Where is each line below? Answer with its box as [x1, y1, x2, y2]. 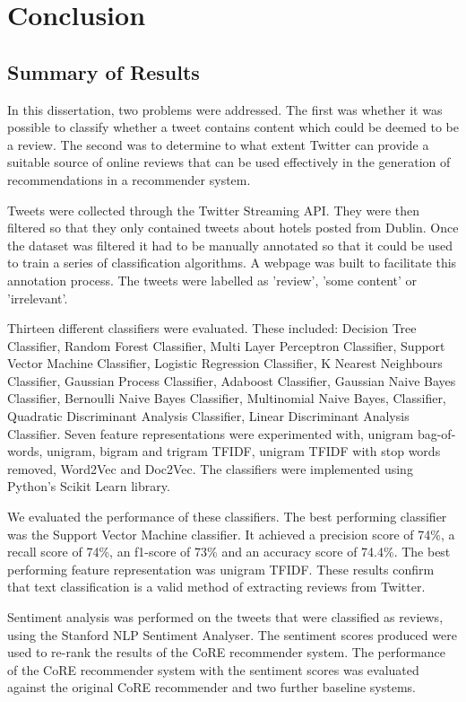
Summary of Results [7, 57, 200, 85]
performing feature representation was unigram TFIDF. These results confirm [7, 559, 435, 578]
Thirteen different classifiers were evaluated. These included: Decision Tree [7, 319, 417, 338]
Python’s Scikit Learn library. [7, 477, 170, 496]
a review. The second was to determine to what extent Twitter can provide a [7, 135, 429, 154]
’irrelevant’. [7, 288, 68, 307]
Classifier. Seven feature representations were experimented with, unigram [7, 424, 414, 443]
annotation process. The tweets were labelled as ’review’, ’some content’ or [7, 270, 418, 289]
